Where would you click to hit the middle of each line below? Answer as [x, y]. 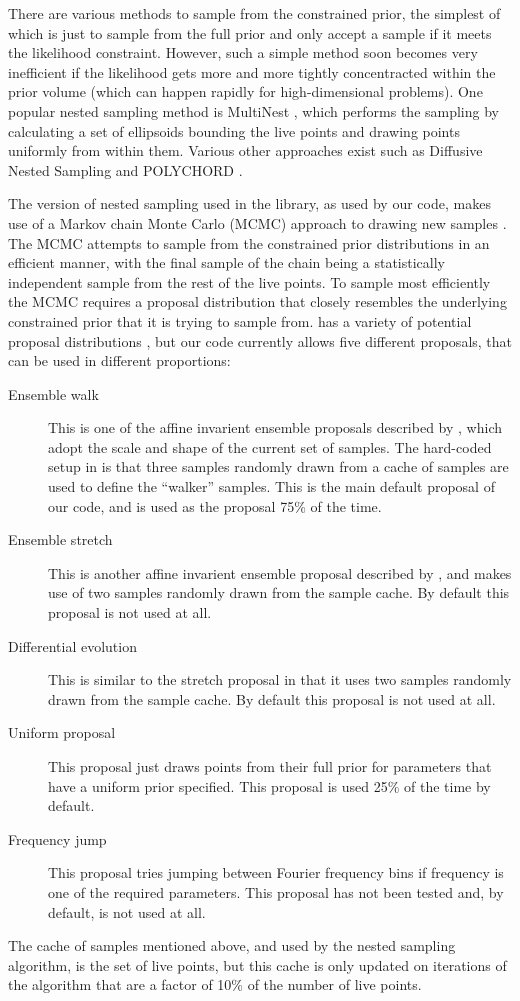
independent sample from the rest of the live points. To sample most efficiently [249, 281]
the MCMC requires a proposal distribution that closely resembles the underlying [257, 301]
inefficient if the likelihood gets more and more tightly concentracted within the [252, 71]
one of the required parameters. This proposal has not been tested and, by [276, 891]
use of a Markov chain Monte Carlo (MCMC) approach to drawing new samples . [257, 222]
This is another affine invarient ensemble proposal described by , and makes [280, 572]
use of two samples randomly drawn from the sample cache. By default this [279, 592]
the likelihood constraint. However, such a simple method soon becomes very [243, 52]
